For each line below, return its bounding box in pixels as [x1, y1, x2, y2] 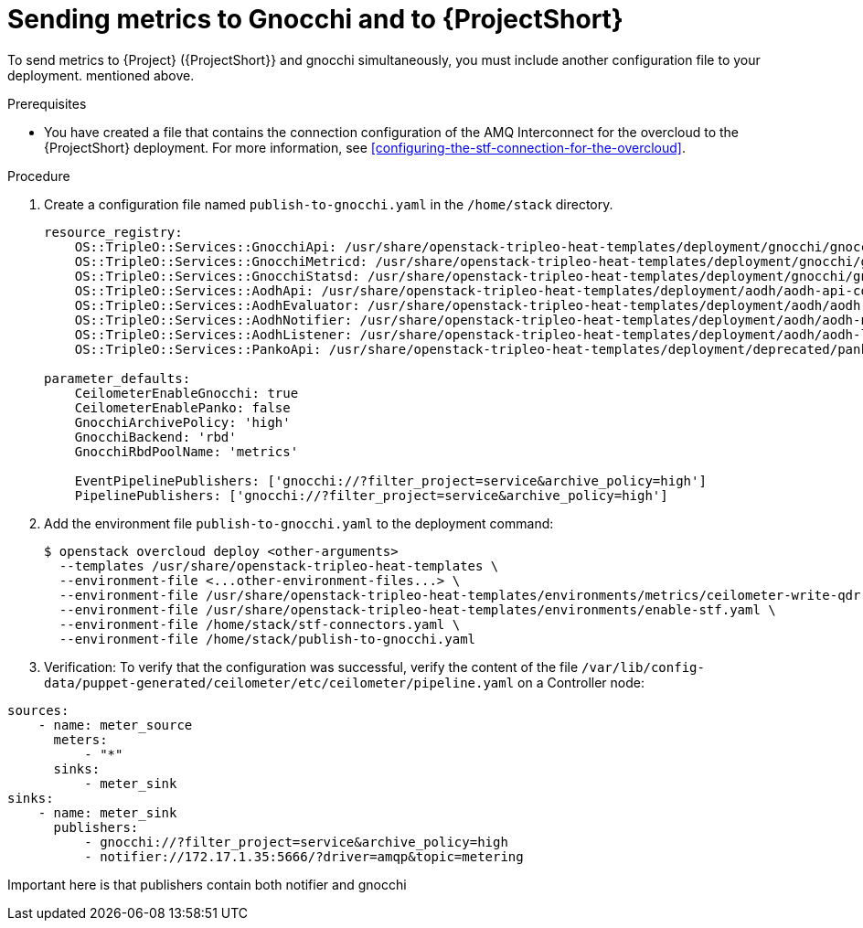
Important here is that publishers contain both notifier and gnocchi [7, 876, 407, 892]
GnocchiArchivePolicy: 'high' [74, 414, 291, 430]
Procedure [7, 167, 70, 184]
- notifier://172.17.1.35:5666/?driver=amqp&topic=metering [84, 848, 524, 864]
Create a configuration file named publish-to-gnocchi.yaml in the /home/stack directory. [44, 196, 613, 212]
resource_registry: [44, 224, 183, 240]
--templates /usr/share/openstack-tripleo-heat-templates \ [59, 558, 499, 573]
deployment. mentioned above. [7, 67, 195, 83]
